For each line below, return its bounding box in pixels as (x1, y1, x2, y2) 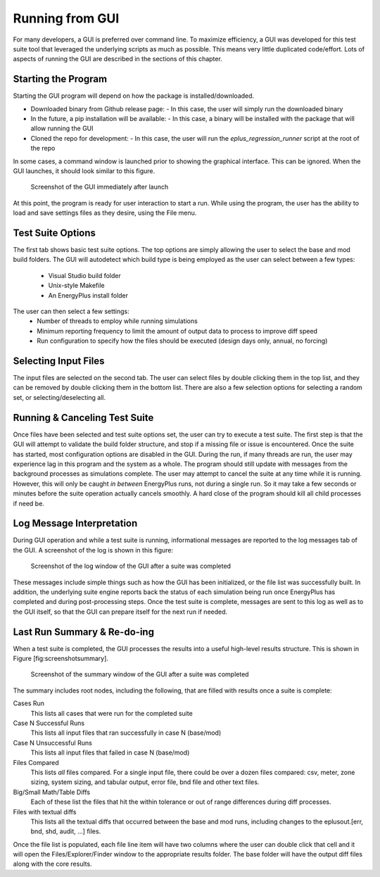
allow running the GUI (30, 124, 94, 133)
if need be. (13, 499, 45, 507)
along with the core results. (13, 859, 92, 869)
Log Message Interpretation (13, 517, 138, 529)
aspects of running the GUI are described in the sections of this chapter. (13, 55, 223, 63)
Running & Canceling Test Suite (13, 412, 154, 424)
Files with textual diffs (13, 807, 77, 816)
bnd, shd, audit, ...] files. (30, 827, 101, 835)
